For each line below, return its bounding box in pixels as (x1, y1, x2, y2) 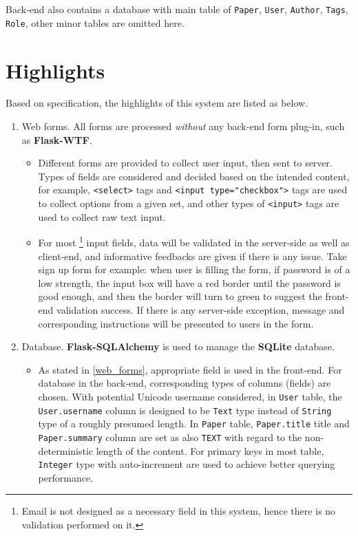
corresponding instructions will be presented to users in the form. (38, 316, 314, 330)
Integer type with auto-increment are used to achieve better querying (38, 457, 335, 471)
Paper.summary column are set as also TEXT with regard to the (38, 429, 302, 444)
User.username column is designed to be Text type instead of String (38, 403, 332, 417)
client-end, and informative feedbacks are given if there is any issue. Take (38, 248, 347, 263)
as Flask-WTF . (21, 132, 92, 147)
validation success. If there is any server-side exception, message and (56, 302, 345, 317)
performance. (38, 470, 94, 484)
